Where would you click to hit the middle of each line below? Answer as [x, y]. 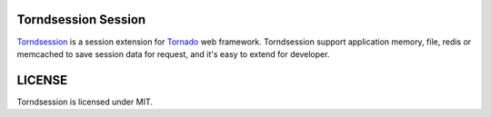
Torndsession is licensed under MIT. [85, 102]
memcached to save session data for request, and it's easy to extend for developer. [173, 54]
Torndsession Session [81, 19]
